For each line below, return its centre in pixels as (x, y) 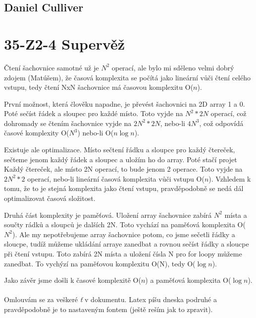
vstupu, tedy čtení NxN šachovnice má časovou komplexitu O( (99, 87)
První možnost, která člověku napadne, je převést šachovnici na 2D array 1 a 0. (125, 103)
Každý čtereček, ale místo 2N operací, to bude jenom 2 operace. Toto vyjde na (123, 169)
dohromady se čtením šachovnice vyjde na (68, 123)
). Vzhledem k (230, 178)
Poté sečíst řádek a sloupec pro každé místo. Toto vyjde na (94, 113)
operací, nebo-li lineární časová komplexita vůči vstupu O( (116, 178)
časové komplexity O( (37, 133)
